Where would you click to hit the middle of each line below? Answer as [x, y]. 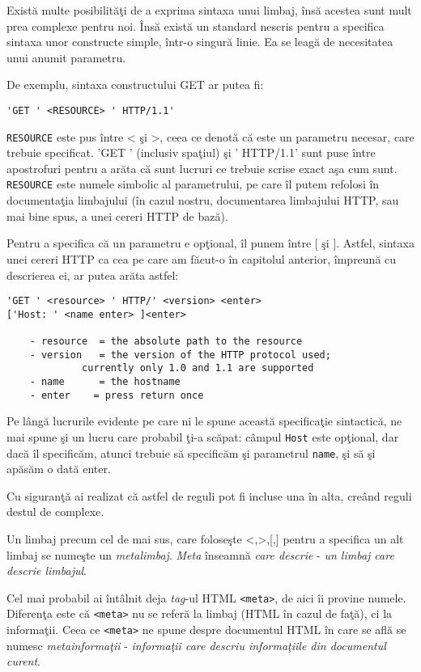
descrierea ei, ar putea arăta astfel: [93, 275]
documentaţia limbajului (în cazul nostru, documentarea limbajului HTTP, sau [203, 200]
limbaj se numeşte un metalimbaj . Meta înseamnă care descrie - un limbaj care [200, 554]
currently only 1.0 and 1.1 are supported [198, 368]
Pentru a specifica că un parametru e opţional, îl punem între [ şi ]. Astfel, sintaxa [210, 243]
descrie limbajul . [47, 571]
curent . [24, 661]
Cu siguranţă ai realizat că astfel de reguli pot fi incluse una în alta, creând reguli [209, 495]
